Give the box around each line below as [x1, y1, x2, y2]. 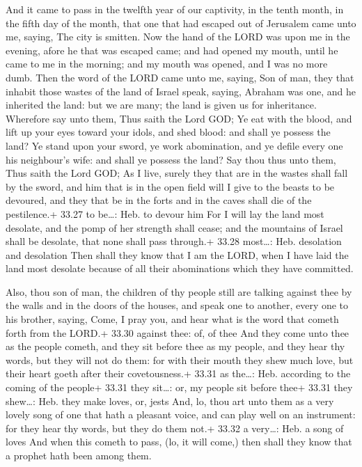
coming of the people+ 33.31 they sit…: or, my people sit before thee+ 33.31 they [6, 380, 353, 395]
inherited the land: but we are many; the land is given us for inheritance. [6, 97, 317, 112]
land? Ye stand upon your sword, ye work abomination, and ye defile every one [6, 138, 343, 152]
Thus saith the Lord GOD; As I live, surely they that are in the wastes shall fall [6, 166, 348, 180]
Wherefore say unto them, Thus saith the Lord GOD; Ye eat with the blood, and [6, 111, 352, 125]
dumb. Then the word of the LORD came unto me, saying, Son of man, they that [6, 70, 354, 84]
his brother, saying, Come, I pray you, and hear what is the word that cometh [6, 312, 339, 326]
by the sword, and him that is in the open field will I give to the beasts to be [6, 179, 335, 193]
